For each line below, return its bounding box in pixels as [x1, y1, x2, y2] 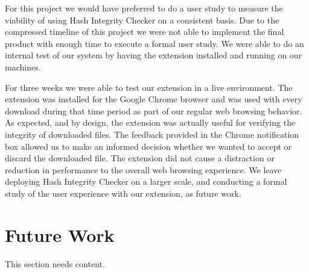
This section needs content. [5, 257, 105, 270]
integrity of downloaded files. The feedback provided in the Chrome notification [5, 128, 299, 140]
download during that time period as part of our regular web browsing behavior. [5, 104, 302, 117]
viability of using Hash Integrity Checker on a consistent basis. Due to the [5, 13, 279, 26]
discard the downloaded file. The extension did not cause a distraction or [5, 152, 275, 164]
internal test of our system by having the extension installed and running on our [5, 49, 302, 61]
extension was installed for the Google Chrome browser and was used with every [5, 93, 302, 105]
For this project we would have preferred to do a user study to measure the [5, 2, 283, 14]
